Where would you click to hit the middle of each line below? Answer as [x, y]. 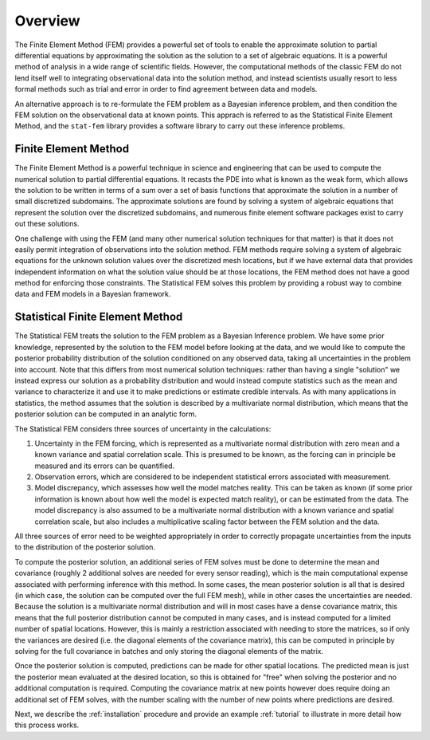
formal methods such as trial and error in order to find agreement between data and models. [166, 89]
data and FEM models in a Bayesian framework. [93, 294]
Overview [47, 21]
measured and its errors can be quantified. [105, 466]
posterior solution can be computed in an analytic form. [106, 414]
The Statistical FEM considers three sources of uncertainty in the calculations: [143, 429]
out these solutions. [47, 224]
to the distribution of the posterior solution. [85, 547]
